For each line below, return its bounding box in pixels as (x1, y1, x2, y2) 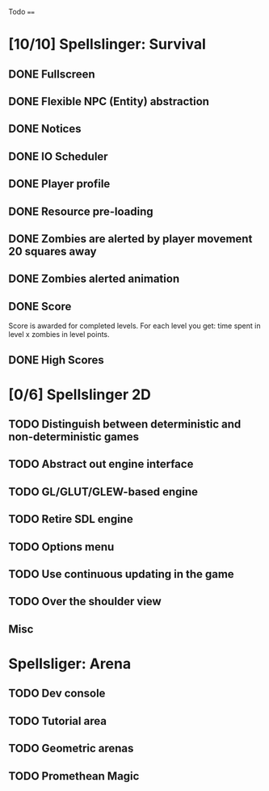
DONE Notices (8, 122, 82, 136)
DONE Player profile (8, 177, 111, 191)
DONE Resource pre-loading (8, 204, 153, 218)
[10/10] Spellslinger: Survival (8, 36, 206, 53)
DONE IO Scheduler (8, 149, 108, 163)
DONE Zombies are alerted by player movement (8, 232, 253, 246)
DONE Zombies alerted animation (8, 272, 180, 286)
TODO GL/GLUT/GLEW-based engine (8, 485, 199, 499)
